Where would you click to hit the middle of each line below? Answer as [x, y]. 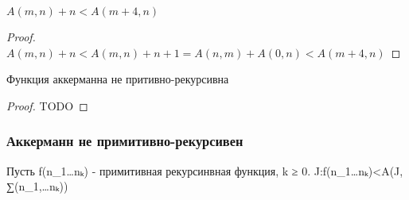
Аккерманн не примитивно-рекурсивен [125, 141]
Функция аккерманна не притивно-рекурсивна [118, 79]
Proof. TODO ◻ [47, 105]
